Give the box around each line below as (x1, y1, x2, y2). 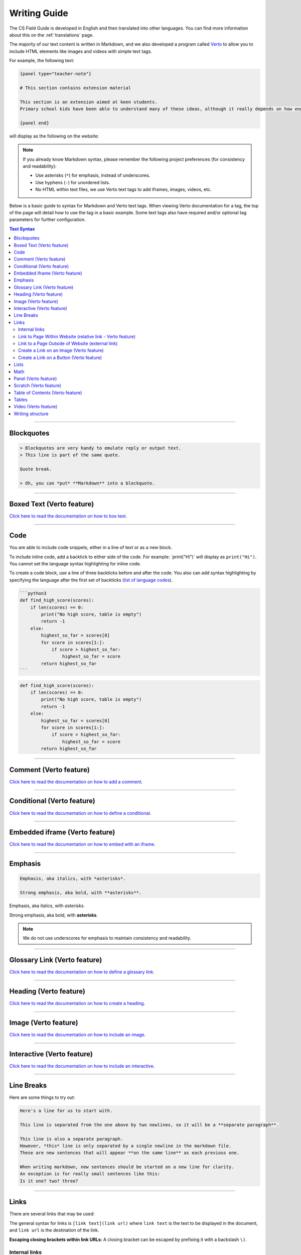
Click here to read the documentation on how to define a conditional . (9, 810, 152, 816)
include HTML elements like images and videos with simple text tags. (9, 48, 153, 54)
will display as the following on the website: (9, 133, 99, 139)
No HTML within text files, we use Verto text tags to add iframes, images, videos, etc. (35, 186, 212, 193)
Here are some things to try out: (9, 1094, 75, 1100)
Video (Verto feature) (14, 404, 58, 410)
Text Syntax (9, 226, 35, 232)
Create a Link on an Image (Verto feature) (18, 347, 104, 353)
